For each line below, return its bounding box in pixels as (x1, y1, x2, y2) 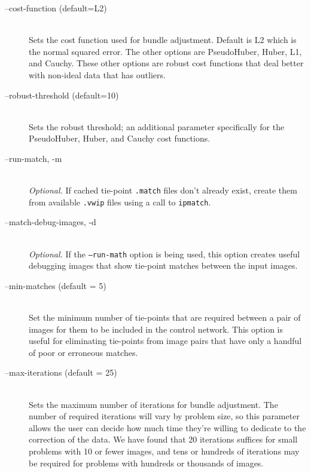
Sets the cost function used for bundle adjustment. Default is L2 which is (29, 33, 297, 46)
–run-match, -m (5, 152, 62, 164)
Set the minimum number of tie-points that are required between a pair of (29, 311, 301, 324)
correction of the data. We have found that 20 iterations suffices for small (29, 433, 298, 446)
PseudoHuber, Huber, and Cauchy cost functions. (29, 132, 211, 145)
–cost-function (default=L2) (5, 2, 107, 14)
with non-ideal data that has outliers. (29, 68, 166, 81)
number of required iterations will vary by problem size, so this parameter (29, 410, 300, 422)
